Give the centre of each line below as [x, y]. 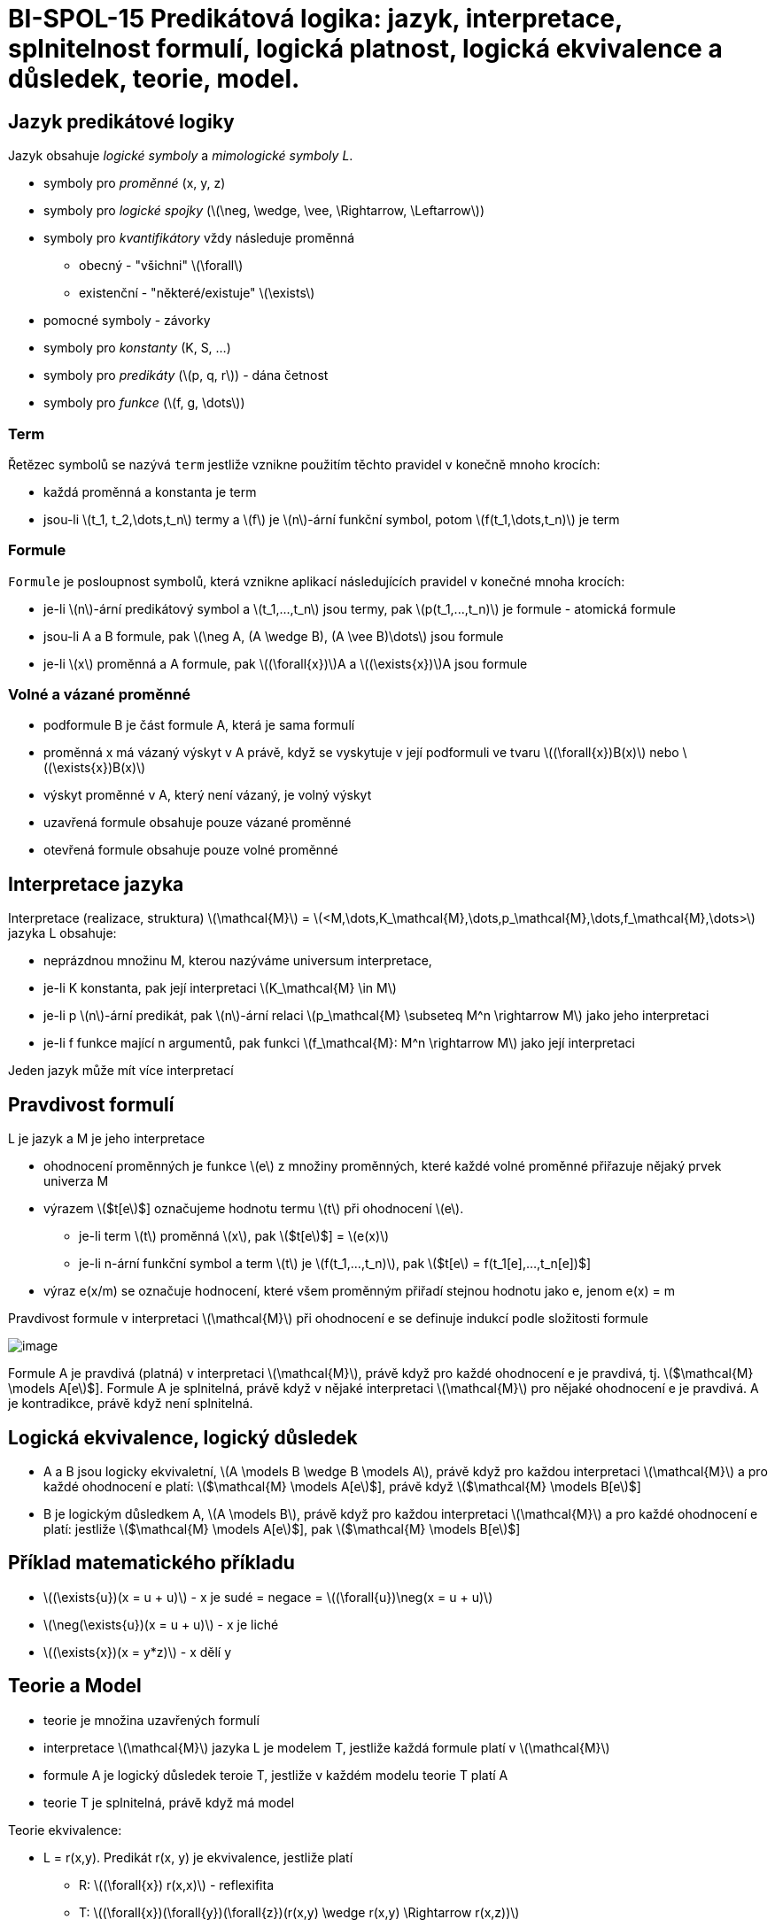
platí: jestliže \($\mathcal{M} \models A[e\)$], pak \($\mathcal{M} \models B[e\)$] [282, 1528]
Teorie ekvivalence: [65, 1830]
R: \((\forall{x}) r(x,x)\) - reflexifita [176, 1884]
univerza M [76, 1181]
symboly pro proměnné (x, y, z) [135, 183]
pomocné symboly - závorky [127, 321]
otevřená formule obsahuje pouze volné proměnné [191, 850]
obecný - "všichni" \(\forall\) [161, 266]
